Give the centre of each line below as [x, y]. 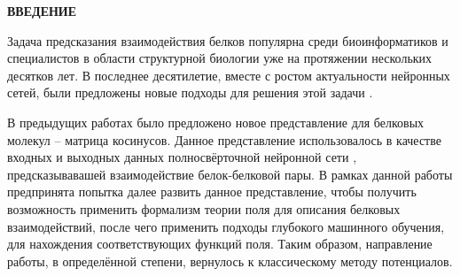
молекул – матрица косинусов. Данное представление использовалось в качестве [224, 139]
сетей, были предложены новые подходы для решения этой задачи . [190, 92]
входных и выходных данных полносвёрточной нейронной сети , [182, 157]
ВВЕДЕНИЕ [42, 11]
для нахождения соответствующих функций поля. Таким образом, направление [220, 244]
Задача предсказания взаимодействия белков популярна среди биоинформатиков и [228, 40]
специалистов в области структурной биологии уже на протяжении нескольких [220, 58]
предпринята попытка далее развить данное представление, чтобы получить [212, 192]
